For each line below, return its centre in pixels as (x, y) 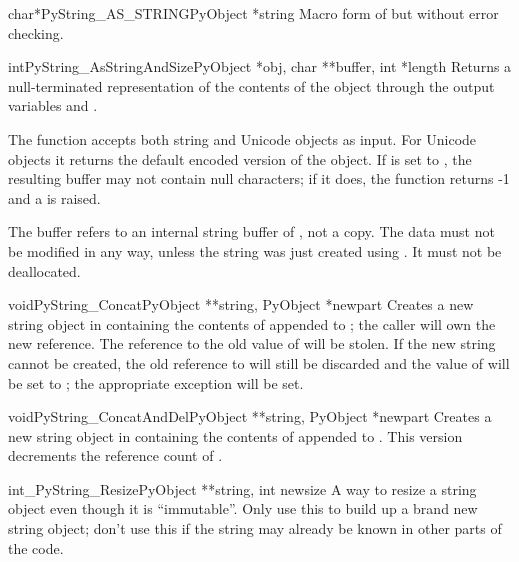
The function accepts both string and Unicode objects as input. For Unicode (242, 138)
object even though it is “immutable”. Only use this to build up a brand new (243, 508)
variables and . (53, 105)
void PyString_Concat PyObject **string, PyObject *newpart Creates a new (241, 304)
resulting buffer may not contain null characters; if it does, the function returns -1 (259, 178)
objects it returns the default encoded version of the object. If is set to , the (240, 158)
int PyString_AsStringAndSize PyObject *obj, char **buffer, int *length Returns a (260, 66)
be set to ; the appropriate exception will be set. (156, 382)
